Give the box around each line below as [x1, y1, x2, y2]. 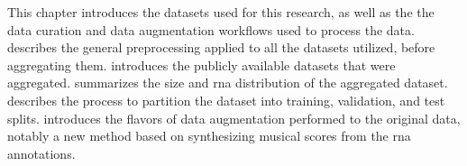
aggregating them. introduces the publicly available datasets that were [7, 55, 396, 74]
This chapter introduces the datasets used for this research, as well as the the [7, 3, 435, 21]
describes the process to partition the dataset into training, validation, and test [7, 90, 445, 109]
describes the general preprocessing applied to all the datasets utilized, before [7, 38, 435, 57]
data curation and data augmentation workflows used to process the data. [7, 20, 415, 39]
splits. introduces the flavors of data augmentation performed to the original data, [7, 108, 461, 127]
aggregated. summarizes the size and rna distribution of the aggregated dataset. [7, 73, 448, 92]
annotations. [7, 143, 76, 162]
